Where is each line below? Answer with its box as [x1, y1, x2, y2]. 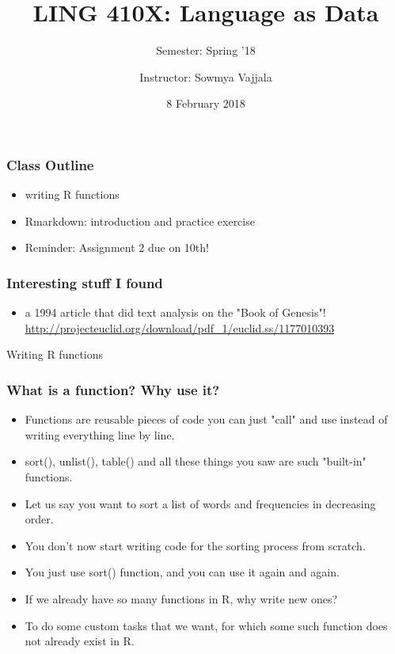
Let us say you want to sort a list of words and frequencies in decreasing [25, 495, 376, 511]
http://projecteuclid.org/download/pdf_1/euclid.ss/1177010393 [25, 319, 335, 336]
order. [25, 511, 54, 527]
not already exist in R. [25, 633, 135, 649]
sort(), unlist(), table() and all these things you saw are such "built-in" [25, 453, 367, 470]
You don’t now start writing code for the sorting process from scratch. [25, 537, 366, 553]
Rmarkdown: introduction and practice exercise [25, 212, 255, 229]
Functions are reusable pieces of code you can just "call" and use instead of [25, 411, 388, 428]
